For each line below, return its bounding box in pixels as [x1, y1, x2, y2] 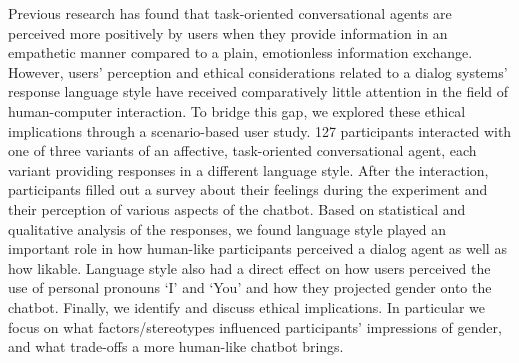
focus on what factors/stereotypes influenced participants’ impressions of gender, [8, 316, 502, 337]
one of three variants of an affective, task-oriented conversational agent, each [8, 140, 477, 161]
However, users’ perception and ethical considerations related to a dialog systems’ [8, 61, 508, 82]
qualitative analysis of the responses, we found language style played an [8, 218, 447, 239]
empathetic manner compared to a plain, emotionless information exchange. [8, 42, 473, 63]
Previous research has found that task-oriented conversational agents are [8, 3, 452, 23]
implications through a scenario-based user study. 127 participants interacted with [8, 120, 512, 141]
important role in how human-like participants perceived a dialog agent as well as [8, 238, 507, 259]
